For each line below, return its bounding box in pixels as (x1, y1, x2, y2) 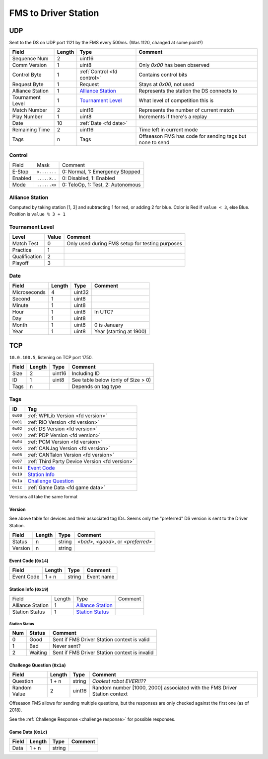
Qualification (12, 253, 42, 260)
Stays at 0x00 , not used (138, 81, 195, 88)
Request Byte (12, 81, 44, 88)
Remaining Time (12, 126, 50, 133)
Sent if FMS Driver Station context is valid (52, 636, 150, 643)
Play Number (12, 113, 43, 120)
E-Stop (12, 168, 29, 175)
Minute (12, 302, 29, 309)
